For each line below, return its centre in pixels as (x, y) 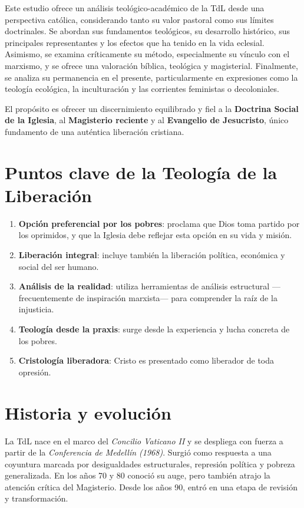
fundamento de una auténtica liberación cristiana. (95, 131)
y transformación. (37, 498)
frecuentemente (46, 297)
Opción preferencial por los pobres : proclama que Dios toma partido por (159, 223)
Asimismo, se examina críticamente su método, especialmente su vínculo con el (147, 54)
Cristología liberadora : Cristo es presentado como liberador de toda (146, 360)
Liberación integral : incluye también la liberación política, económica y (152, 255)
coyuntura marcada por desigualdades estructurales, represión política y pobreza (150, 464)
